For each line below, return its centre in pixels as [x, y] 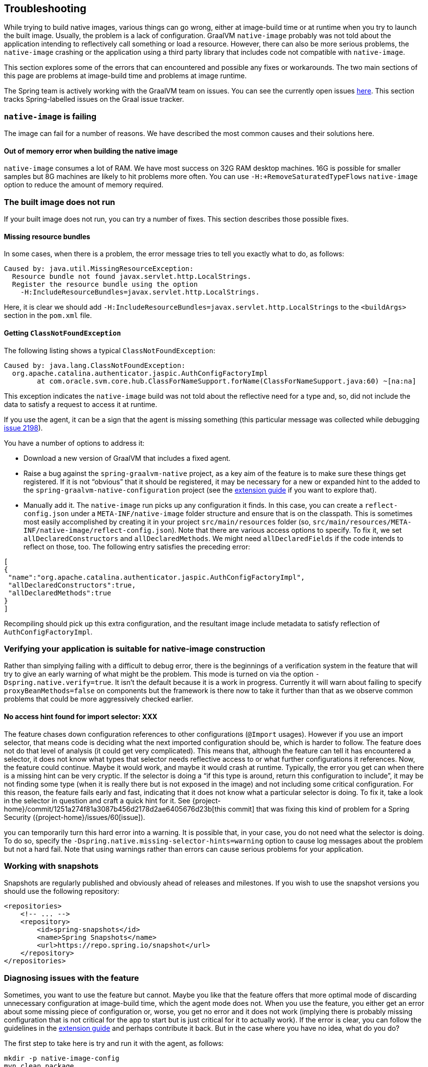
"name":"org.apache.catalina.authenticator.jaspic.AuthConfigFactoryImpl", [157, 577]
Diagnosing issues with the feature [72, 978]
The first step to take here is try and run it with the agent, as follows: [114, 1044]
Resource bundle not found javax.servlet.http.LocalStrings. [132, 277]
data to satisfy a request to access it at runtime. [81, 404]
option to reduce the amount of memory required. [84, 185]
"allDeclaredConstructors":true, [72, 585]
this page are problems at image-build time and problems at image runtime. [125, 76]
